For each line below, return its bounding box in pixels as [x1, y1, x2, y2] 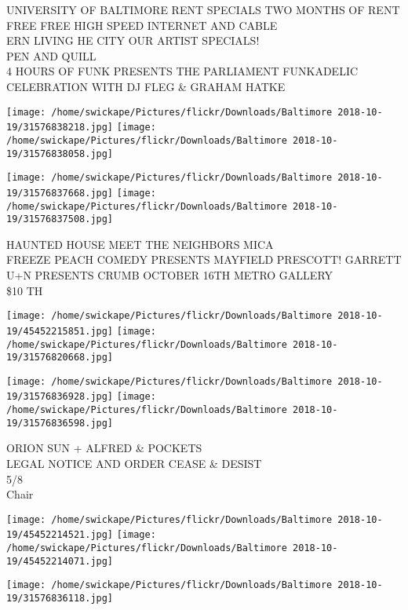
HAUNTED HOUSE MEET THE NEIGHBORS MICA [6, 236, 274, 252]
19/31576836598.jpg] [6, 417, 114, 429]
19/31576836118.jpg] [6, 593, 114, 605]
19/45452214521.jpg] [6, 529, 114, 541]
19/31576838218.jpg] [6, 122, 114, 133]
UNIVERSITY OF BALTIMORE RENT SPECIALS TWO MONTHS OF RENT [6, 2, 400, 17]
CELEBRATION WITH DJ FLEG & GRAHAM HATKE [6, 78, 286, 94]
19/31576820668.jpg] [6, 352, 114, 363]
